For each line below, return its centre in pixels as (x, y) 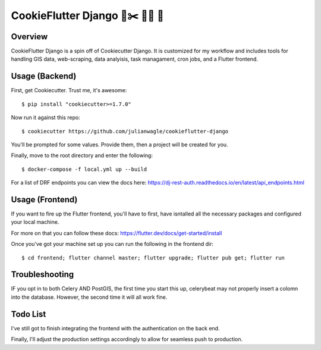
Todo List (29, 314)
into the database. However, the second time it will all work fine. (89, 297)
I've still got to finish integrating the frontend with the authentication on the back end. (115, 328)
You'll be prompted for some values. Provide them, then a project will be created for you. (119, 144)
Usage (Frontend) (44, 199)
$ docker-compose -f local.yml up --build (84, 169)
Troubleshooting (43, 275)
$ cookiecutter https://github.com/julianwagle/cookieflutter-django (125, 131)
